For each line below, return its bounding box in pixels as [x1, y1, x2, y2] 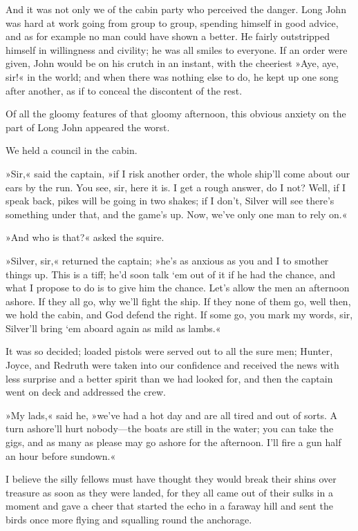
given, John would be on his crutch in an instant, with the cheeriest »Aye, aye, [6, 56, 339, 70]
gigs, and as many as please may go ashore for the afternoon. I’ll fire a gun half [6, 435, 341, 450]
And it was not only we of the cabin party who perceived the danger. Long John [6, 2, 346, 16]
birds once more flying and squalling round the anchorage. [6, 512, 252, 526]
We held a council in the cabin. [6, 143, 138, 157]
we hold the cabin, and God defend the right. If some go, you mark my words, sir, [6, 307, 353, 322]
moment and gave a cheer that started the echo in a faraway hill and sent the [6, 499, 333, 513]
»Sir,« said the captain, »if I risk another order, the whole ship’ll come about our [6, 166, 350, 180]
